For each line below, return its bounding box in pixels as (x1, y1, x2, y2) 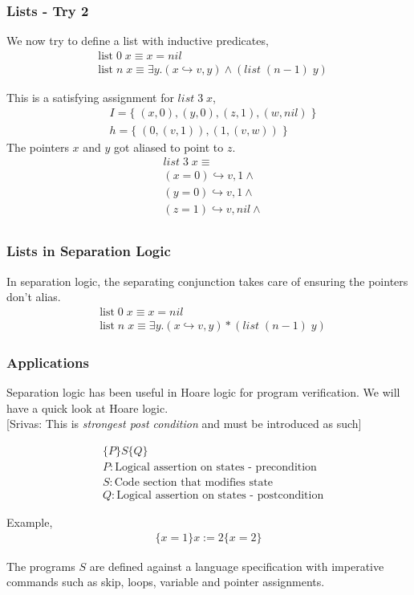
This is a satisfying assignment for (6, 88, 174, 105)
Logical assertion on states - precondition (115, 461, 317, 473)
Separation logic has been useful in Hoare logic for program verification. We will (6, 383, 400, 400)
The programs (6, 557, 75, 574)
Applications (6, 352, 89, 372)
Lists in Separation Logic (6, 241, 171, 261)
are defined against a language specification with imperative (89, 557, 384, 574)
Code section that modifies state (114, 476, 274, 488)
